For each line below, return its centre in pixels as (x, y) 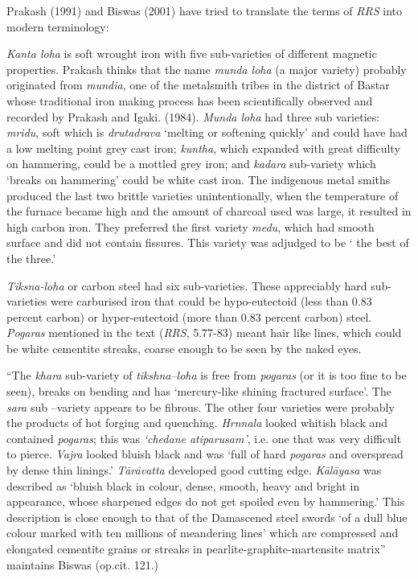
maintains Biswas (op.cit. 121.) (83, 564)
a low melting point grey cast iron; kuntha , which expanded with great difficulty (203, 148)
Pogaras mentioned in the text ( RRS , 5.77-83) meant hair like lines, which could (204, 333)
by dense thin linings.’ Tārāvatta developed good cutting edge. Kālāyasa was (194, 470)
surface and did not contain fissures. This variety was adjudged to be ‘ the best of (208, 242)
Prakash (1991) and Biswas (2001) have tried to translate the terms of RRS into (204, 10)
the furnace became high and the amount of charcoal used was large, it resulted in (209, 211)
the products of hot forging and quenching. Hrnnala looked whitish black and (197, 423)
